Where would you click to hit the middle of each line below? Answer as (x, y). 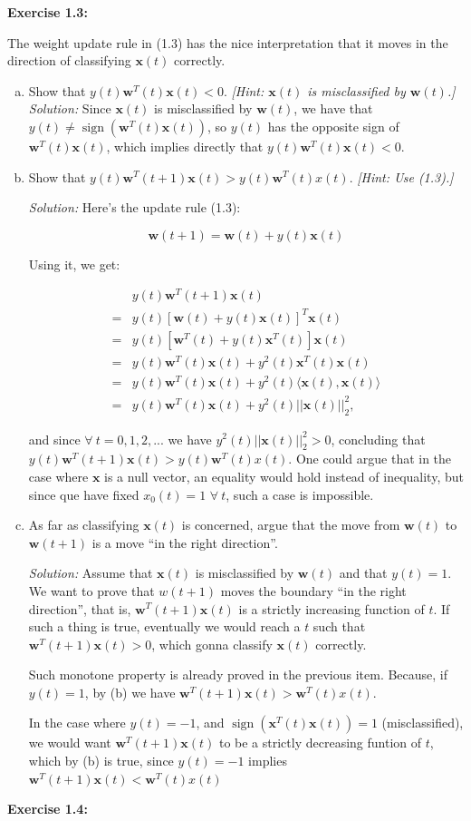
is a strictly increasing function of (332, 608)
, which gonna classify (212, 644)
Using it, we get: (74, 264)
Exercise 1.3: (48, 12)
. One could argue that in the (370, 459)
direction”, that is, (80, 608)
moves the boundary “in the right (313, 590)
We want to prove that (91, 590)
